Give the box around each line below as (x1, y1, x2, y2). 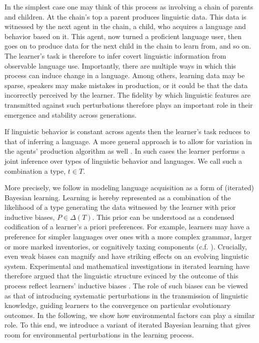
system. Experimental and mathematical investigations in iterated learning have (4, 260, 249, 271)
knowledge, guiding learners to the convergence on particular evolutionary (4, 300, 231, 310)
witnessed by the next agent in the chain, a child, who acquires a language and (4, 21, 246, 32)
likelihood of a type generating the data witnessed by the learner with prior (4, 202, 236, 212)
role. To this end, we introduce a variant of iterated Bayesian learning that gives (4, 319, 250, 330)
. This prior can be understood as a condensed (92, 211, 234, 222)
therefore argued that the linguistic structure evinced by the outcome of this (4, 270, 238, 281)
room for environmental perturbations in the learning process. (4, 329, 194, 339)
